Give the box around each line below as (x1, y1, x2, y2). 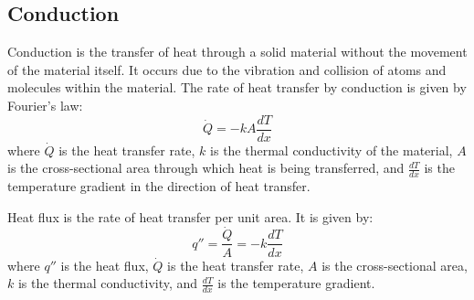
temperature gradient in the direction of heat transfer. (7, 177, 311, 196)
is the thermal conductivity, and (17, 273, 198, 293)
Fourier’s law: (7, 95, 83, 114)
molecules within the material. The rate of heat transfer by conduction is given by (7, 78, 467, 97)
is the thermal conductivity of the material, (210, 140, 453, 159)
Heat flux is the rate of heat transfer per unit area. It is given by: (7, 207, 374, 226)
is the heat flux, (60, 255, 149, 274)
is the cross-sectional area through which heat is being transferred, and (7, 158, 405, 177)
